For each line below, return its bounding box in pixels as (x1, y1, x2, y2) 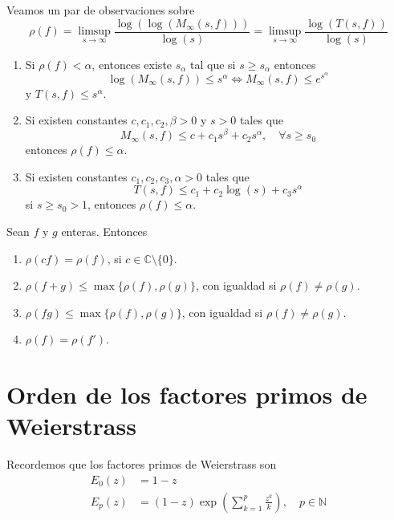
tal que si (190, 55, 236, 72)
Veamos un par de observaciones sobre (6, 2, 195, 18)
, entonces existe (91, 55, 173, 72)
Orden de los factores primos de (6, 378, 368, 411)
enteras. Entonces (61, 222, 148, 239)
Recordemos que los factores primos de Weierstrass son (6, 456, 277, 473)
